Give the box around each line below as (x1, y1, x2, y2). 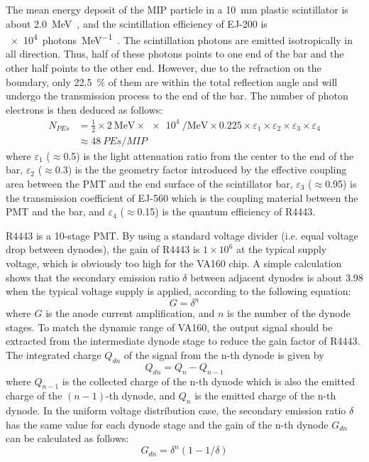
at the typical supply (236, 242, 327, 257)
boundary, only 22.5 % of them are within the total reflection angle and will (6, 74, 338, 89)
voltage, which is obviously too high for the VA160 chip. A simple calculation (6, 255, 342, 270)
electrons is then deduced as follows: (6, 102, 163, 117)
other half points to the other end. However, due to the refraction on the (6, 60, 321, 75)
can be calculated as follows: (6, 431, 129, 446)
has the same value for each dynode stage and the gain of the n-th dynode (6, 417, 329, 431)
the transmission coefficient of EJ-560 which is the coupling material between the (6, 190, 358, 205)
